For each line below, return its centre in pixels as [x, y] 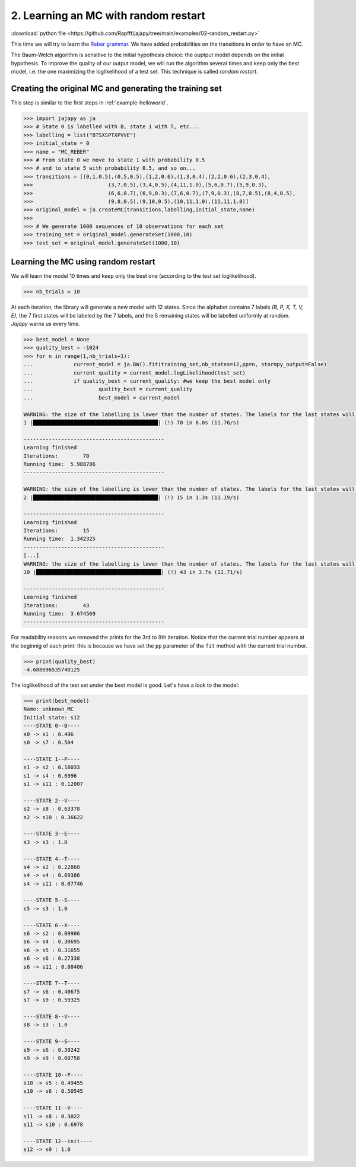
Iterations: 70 [56, 456]
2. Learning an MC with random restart [108, 15]
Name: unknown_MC [49, 709]
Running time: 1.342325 [60, 539]
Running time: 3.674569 [60, 613]
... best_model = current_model [102, 397]
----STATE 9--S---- [52, 1041]
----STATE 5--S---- [52, 900]
